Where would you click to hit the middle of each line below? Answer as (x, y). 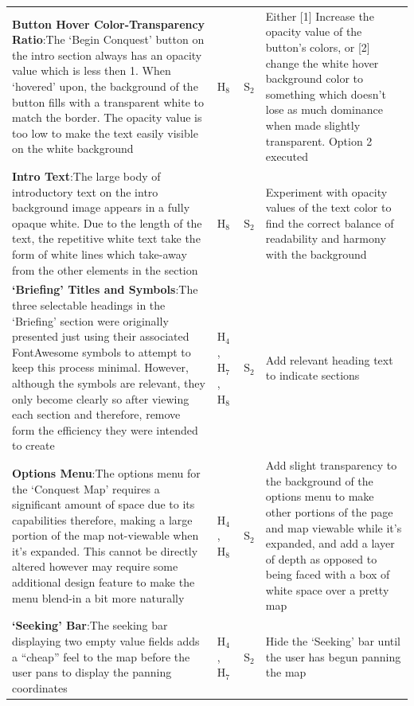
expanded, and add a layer (330, 543)
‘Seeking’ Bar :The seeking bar (90, 625)
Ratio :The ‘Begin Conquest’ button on (108, 39)
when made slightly (313, 125)
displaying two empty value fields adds (106, 640)
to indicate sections (312, 375)
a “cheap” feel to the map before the (101, 656)
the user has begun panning (333, 656)
